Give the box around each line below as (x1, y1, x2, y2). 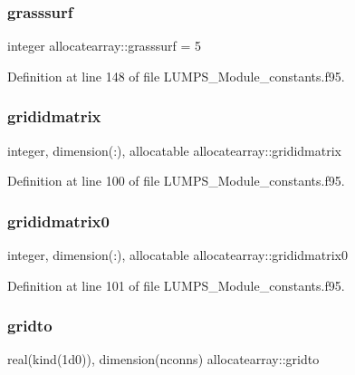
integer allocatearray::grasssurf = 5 (7, 36, 201, 55)
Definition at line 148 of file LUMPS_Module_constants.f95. (7, 66, 345, 85)
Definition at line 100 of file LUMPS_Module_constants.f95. (7, 171, 345, 190)
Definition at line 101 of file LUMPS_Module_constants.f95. (7, 275, 345, 294)
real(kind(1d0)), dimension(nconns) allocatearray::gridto (7, 350, 320, 369)
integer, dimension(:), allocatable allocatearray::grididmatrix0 (7, 245, 348, 264)
